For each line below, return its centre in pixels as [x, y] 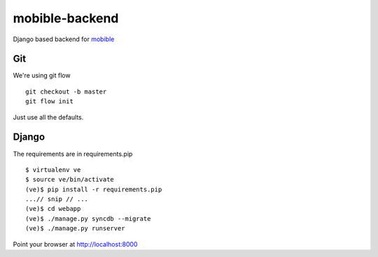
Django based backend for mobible [64, 39]
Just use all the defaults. [48, 117]
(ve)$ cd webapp [53, 209]
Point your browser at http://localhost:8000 [75, 244]
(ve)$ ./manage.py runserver [75, 228]
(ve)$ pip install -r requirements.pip [94, 189]
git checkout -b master [66, 91]
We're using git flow [42, 75]
